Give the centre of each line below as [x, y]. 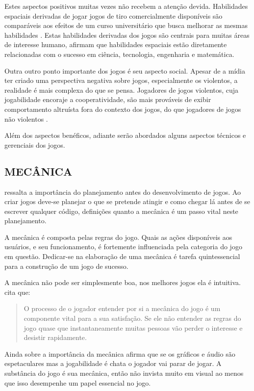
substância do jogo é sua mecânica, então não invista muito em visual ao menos [124, 373]
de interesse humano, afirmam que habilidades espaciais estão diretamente [116, 44]
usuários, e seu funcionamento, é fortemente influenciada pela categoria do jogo [123, 247]
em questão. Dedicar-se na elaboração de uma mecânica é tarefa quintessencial [122, 256]
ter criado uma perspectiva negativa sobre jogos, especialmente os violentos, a [121, 80]
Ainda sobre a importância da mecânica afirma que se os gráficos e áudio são [120, 353]
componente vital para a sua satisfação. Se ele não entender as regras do [132, 318]
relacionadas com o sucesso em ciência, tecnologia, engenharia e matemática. [119, 54]
